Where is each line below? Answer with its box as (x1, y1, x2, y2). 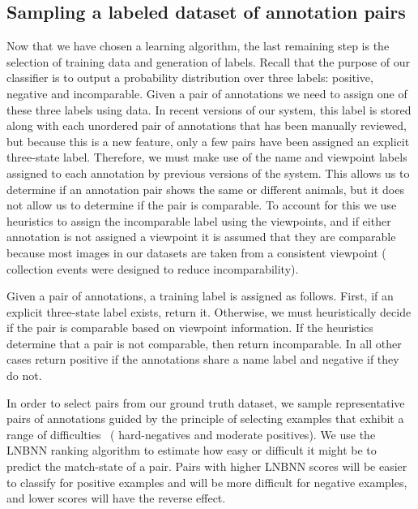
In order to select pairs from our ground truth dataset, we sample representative (6, 394, 405, 411)
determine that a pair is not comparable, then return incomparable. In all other (6, 334, 402, 352)
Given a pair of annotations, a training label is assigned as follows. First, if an (6, 287, 394, 304)
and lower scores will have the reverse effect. (6, 490, 226, 507)
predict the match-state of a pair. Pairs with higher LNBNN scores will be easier (6, 458, 407, 475)
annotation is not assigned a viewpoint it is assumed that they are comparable (6, 228, 396, 245)
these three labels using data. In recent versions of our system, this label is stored (6, 101, 412, 118)
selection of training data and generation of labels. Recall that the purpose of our (6, 53, 411, 70)
